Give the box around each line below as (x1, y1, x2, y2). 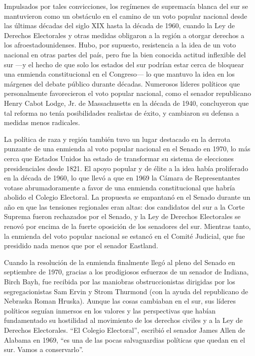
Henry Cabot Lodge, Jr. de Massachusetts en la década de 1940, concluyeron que (4, 97, 249, 108)
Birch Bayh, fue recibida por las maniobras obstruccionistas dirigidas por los (4, 276, 235, 287)
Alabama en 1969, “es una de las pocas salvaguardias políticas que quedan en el (4, 334, 245, 345)
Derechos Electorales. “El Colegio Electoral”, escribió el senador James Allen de (4, 325, 245, 335)
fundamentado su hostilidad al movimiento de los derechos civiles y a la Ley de (4, 315, 243, 325)
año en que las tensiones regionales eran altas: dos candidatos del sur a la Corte (4, 201, 245, 212)
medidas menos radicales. (4, 117, 80, 128)
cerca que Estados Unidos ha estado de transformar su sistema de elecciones (4, 153, 234, 163)
